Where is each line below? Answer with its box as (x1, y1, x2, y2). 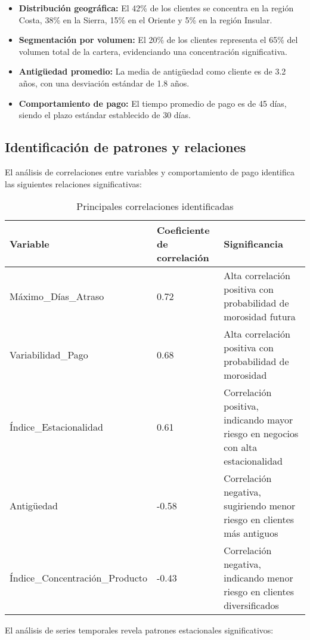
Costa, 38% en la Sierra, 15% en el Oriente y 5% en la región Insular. (18, 13, 272, 26)
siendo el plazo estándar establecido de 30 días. (18, 109, 191, 121)
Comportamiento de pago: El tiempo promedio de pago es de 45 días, (18, 97, 287, 109)
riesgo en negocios (224, 426, 299, 441)
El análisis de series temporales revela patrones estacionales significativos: (5, 624, 274, 636)
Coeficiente (157, 223, 210, 237)
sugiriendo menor (224, 499, 296, 513)
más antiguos (224, 526, 278, 540)
